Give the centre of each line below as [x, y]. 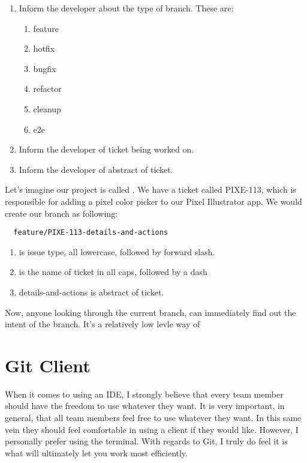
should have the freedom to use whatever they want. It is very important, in [145, 406]
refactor [47, 89]
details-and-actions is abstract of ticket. [91, 292]
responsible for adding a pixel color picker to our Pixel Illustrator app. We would [153, 201]
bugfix [45, 68]
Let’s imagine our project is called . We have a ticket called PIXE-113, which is [151, 189]
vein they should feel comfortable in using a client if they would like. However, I [152, 429]
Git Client [48, 365]
